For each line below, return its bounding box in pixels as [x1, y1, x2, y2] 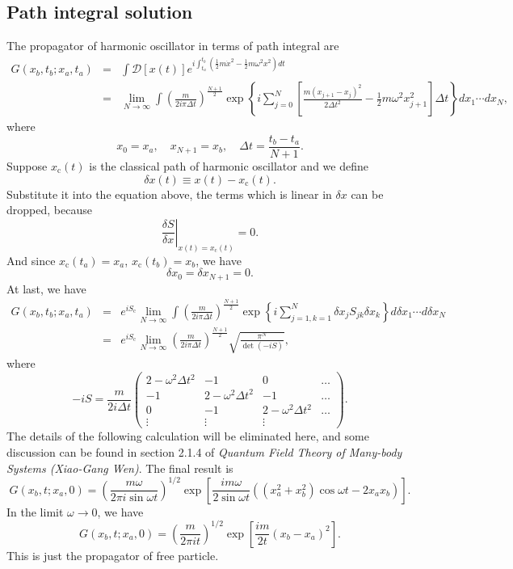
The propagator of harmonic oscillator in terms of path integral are [6, 37, 339, 54]
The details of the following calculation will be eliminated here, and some [6, 428, 369, 445]
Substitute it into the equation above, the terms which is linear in [6, 185, 332, 202]
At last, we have [6, 280, 86, 297]
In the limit [6, 503, 64, 520]
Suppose [6, 158, 48, 175]
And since [6, 251, 56, 268]
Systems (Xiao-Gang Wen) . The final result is [6, 459, 233, 476]
